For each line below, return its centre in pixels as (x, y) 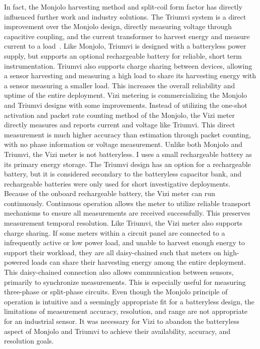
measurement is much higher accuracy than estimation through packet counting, (127, 134)
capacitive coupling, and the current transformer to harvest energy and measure (127, 36)
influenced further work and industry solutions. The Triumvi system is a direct (125, 16)
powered (17, 262)
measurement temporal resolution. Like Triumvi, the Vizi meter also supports (123, 223)
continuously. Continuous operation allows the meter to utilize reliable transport (127, 203)
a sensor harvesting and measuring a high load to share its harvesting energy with (130, 75)
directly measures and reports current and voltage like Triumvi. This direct (120, 125)
